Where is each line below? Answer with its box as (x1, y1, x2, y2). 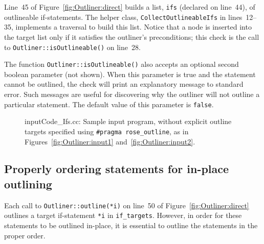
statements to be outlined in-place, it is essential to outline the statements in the (4, 220, 258, 230)
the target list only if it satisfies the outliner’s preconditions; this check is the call (4, 31, 259, 42)
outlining (4, 176, 52, 191)
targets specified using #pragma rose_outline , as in (25, 126, 189, 136)
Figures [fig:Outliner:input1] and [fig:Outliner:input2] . (25, 136, 195, 147)
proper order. (4, 230, 46, 240)
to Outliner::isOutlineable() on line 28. (4, 41, 141, 52)
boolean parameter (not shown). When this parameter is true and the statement (4, 68, 256, 79)
